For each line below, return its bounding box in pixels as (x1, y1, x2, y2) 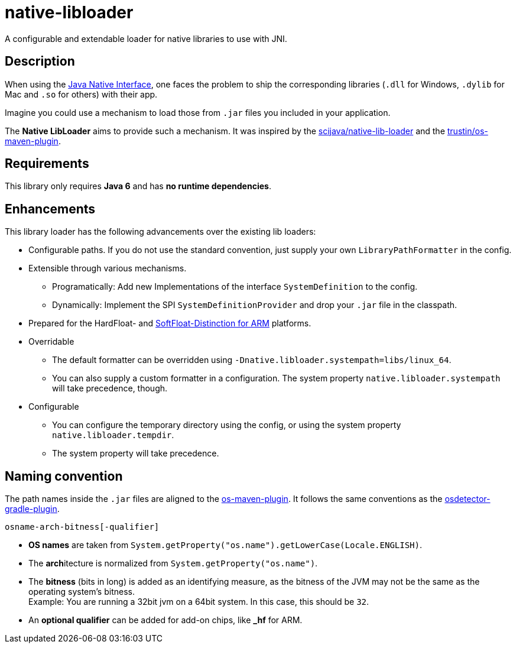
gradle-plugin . (5, 504, 60, 514)
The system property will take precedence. (52, 448, 219, 459)
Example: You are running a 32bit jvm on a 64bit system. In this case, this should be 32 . (28, 597, 369, 607)
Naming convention (5, 468, 123, 484)
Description (5, 54, 75, 69)
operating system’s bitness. (28, 587, 135, 597)
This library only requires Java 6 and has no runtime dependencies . (5, 181, 271, 192)
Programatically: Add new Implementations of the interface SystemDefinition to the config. (52, 281, 418, 292)
